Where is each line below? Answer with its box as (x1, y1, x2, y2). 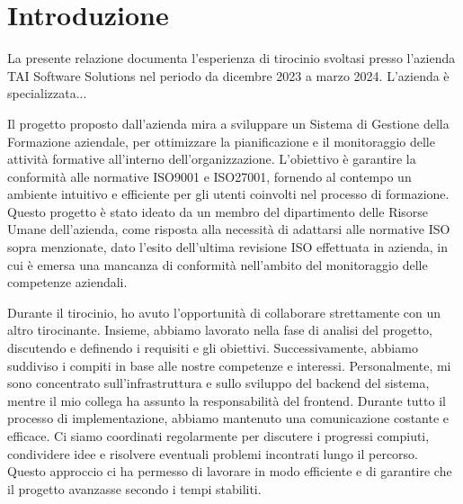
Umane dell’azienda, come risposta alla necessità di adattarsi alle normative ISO (7, 220, 450, 238)
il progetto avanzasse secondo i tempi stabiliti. (7, 479, 262, 498)
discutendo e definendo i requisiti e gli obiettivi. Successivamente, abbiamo (7, 338, 418, 357)
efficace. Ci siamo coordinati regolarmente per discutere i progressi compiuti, (7, 427, 430, 445)
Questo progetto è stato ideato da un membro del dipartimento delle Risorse (7, 202, 429, 220)
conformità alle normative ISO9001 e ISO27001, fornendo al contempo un (7, 166, 412, 185)
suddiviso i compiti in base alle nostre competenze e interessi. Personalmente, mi (7, 355, 451, 374)
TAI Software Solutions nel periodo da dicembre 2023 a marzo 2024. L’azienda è (7, 66, 450, 85)
